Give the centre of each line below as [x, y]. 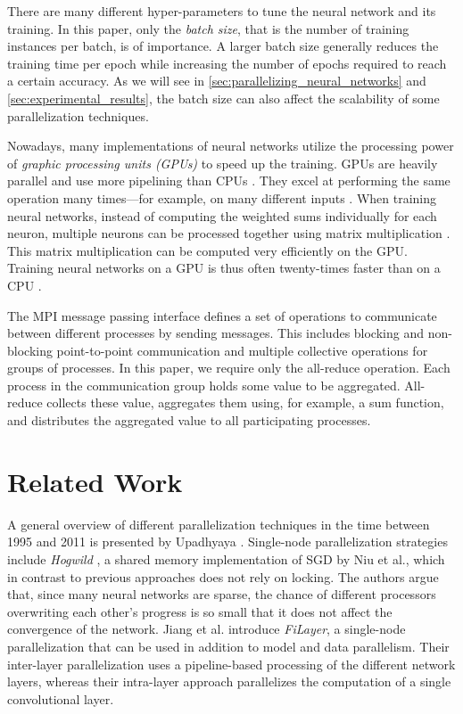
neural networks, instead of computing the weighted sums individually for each [222, 215]
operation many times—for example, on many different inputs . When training [222, 197]
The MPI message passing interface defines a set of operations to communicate [222, 315]
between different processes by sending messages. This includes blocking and [215, 333]
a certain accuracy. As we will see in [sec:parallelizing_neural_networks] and [217, 81]
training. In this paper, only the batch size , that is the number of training [208, 28]
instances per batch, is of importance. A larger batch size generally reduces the [223, 46]
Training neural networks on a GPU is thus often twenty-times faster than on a [224, 268]
